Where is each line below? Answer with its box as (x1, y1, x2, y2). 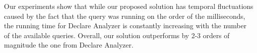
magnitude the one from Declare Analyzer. (4, 40, 133, 50)
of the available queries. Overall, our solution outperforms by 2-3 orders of (4, 30, 230, 40)
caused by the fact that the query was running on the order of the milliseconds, (4, 10, 246, 21)
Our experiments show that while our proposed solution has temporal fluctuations (4, 1, 254, 11)
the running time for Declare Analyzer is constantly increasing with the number (4, 20, 247, 31)
